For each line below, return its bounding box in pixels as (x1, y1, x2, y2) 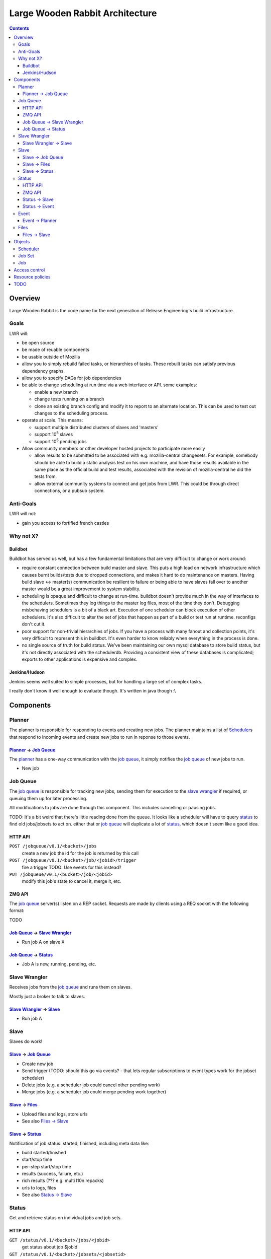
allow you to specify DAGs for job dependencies (22, 375, 121, 381)
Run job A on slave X (22, 939, 65, 945)
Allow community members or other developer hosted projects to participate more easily (22, 445, 205, 451)
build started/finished (22, 1149, 66, 1155)
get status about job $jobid (22, 1244, 78, 1250)
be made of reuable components (22, 346, 90, 353)
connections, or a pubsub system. (34, 487, 105, 494)
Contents (9, 25, 30, 31)
